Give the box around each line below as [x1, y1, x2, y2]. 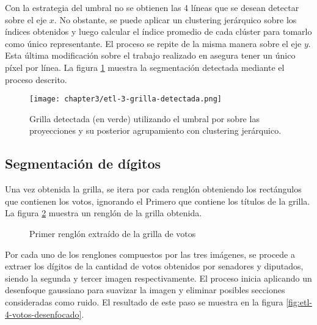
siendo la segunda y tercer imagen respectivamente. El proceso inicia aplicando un [5, 271, 312, 284]
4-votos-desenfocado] [5, 307, 82, 320]
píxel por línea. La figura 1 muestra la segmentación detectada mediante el [5, 60, 285, 73]
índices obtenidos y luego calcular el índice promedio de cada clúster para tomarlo [5, 25, 312, 38]
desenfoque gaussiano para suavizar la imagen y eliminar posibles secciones [5, 283, 285, 296]
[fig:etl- [286, 295, 312, 308]
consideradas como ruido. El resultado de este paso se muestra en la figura [5, 295, 283, 308]
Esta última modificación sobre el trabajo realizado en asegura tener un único [5, 49, 296, 62]
